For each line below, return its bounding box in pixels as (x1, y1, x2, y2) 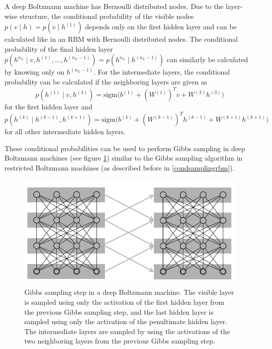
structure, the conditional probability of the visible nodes (19, 10, 194, 21)
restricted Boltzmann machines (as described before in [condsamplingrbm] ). (4, 162, 235, 173)
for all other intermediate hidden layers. (4, 126, 126, 137)
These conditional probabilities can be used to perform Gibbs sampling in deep (4, 143, 246, 153)
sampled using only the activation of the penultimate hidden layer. (24, 316, 227, 327)
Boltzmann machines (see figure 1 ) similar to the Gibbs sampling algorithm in (4, 153, 243, 163)
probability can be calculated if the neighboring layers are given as (4, 76, 207, 87)
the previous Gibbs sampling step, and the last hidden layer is (24, 306, 214, 317)
